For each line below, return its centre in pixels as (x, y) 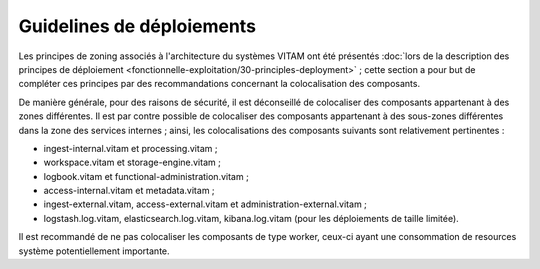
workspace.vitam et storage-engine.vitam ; (132, 162)
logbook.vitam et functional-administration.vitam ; (146, 176)
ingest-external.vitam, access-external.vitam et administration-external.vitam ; (205, 204)
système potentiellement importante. (94, 251)
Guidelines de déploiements (137, 26)
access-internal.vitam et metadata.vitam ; (129, 191)
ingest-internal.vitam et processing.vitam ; (130, 148)
